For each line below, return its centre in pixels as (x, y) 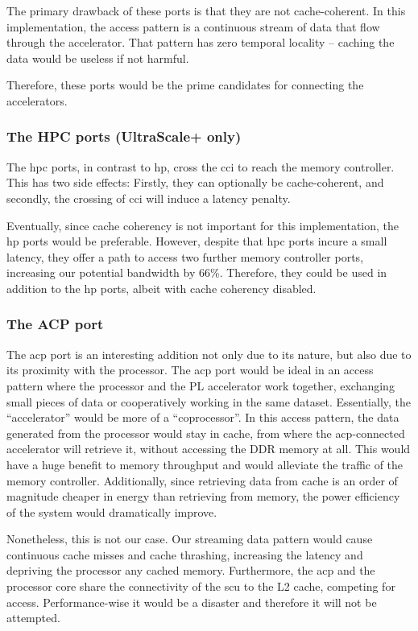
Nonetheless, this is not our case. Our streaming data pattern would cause (190, 539)
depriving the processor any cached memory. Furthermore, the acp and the (191, 570)
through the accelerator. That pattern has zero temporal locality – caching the (201, 42)
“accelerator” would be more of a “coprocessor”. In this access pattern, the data (203, 417)
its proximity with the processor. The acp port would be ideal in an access (190, 370)
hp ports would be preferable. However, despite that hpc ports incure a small (197, 241)
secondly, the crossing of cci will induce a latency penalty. (149, 198)
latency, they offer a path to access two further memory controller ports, (185, 256)
